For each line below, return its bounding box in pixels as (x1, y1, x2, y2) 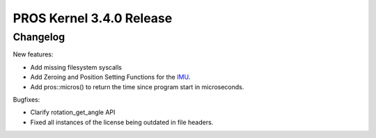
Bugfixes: (13, 95, 40, 104)
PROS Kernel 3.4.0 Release (13, 10, 173, 26)
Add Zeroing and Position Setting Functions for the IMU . (30, 73, 191, 82)
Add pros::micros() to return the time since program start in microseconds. (30, 82, 244, 91)
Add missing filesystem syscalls (30, 63, 122, 71)
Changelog (13, 31, 65, 43)
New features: (13, 50, 54, 59)
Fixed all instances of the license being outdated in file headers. (30, 118, 214, 126)
